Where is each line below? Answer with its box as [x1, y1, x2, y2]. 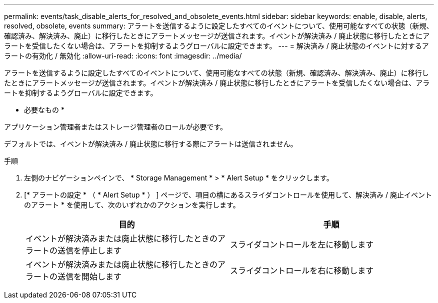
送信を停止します [57, 245, 122, 255]
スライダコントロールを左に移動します [230, 239, 374, 249]
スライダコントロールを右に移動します [230, 265, 374, 275]
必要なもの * [24, 105, 64, 114]
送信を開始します [57, 271, 122, 281]
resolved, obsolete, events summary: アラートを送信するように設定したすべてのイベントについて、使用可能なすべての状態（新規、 [4, 21, 433, 30]
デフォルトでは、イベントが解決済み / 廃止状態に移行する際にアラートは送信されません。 [4, 139, 297, 148]
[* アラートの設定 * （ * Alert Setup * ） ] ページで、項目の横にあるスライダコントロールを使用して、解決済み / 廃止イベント [24, 190, 432, 199]
